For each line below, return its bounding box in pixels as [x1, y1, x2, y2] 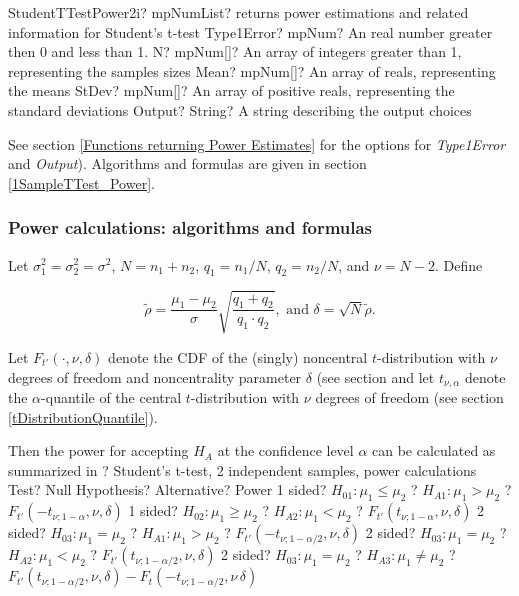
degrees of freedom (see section [315, 386, 504, 407]
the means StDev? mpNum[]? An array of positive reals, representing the [8, 80, 455, 101]
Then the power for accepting [8, 440, 189, 461]
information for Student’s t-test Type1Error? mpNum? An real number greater [8, 21, 493, 42]
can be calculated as [372, 440, 496, 461]
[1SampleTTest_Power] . [8, 172, 155, 193]
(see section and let [316, 366, 435, 387]
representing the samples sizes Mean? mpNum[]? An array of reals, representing [8, 60, 496, 81]
